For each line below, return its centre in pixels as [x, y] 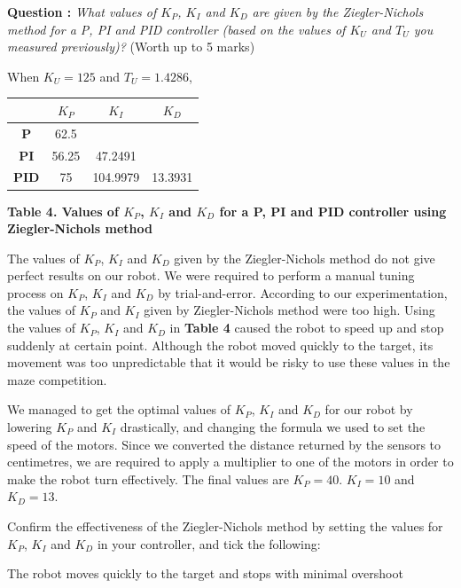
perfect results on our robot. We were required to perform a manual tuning [211, 275]
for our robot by [369, 409]
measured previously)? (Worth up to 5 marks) [131, 47]
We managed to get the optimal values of [119, 409]
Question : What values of [82, 12]
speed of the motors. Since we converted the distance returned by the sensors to [224, 444]
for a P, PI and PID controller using [333, 211]
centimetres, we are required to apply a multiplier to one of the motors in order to [230, 462]
